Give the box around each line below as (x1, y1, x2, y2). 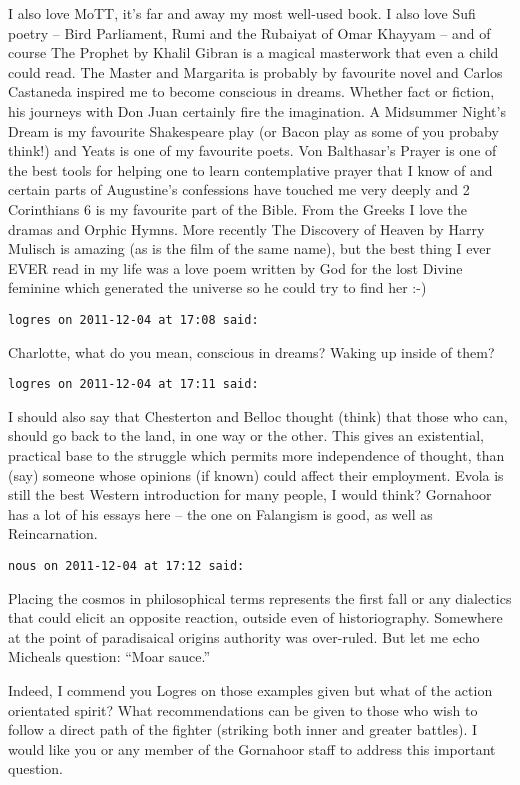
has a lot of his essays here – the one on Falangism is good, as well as (8, 503, 433, 524)
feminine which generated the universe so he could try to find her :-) (8, 277, 427, 298)
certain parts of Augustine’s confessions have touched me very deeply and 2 (8, 179, 470, 200)
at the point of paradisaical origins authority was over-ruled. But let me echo (8, 626, 480, 647)
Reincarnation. (8, 523, 98, 544)
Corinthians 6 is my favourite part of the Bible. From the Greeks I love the (8, 198, 468, 219)
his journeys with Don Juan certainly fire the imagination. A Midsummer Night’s (8, 100, 506, 121)
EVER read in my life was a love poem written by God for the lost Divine (8, 257, 463, 278)
